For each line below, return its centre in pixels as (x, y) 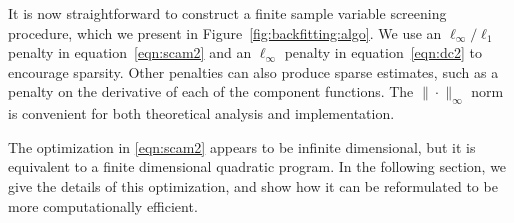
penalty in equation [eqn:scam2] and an (130, 52)
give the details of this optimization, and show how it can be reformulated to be (253, 185)
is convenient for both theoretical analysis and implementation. (201, 113)
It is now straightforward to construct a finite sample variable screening (227, 13)
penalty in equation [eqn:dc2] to (383, 52)
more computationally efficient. (103, 205)
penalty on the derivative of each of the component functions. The (211, 91)
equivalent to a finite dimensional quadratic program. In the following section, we (257, 166)
